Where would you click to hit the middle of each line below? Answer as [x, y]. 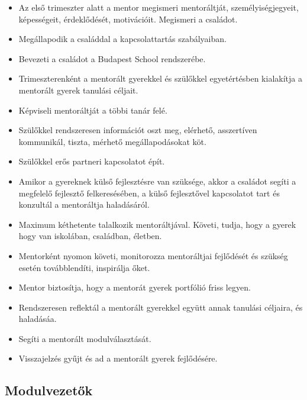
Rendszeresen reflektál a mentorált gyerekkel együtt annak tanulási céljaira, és [161, 307]
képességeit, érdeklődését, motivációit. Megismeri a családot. [128, 19]
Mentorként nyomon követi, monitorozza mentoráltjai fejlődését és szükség [153, 255]
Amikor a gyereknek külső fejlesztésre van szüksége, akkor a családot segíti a [157, 181]
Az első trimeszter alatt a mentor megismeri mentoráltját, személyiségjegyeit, [159, 7]
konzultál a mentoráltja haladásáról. [84, 204]
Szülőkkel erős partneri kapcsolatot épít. [92, 161]
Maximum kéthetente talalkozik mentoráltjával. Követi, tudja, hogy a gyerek [157, 224]
